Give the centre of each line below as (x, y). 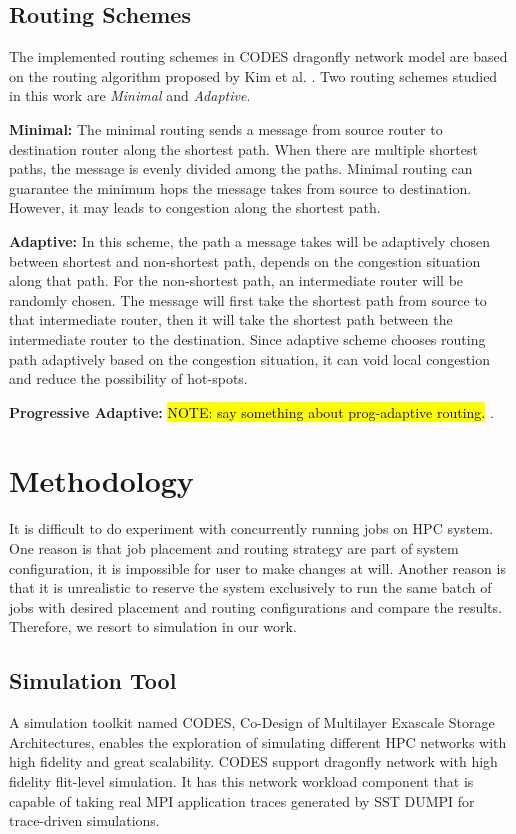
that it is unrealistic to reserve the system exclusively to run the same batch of (250, 587)
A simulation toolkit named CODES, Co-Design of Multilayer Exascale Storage (252, 722)
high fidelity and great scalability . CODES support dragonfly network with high (253, 761)
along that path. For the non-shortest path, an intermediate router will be (236, 280)
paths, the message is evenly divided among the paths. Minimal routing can (241, 168)
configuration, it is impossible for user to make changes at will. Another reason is (257, 567)
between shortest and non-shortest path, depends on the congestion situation (245, 260)
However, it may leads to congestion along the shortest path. (195, 207)
